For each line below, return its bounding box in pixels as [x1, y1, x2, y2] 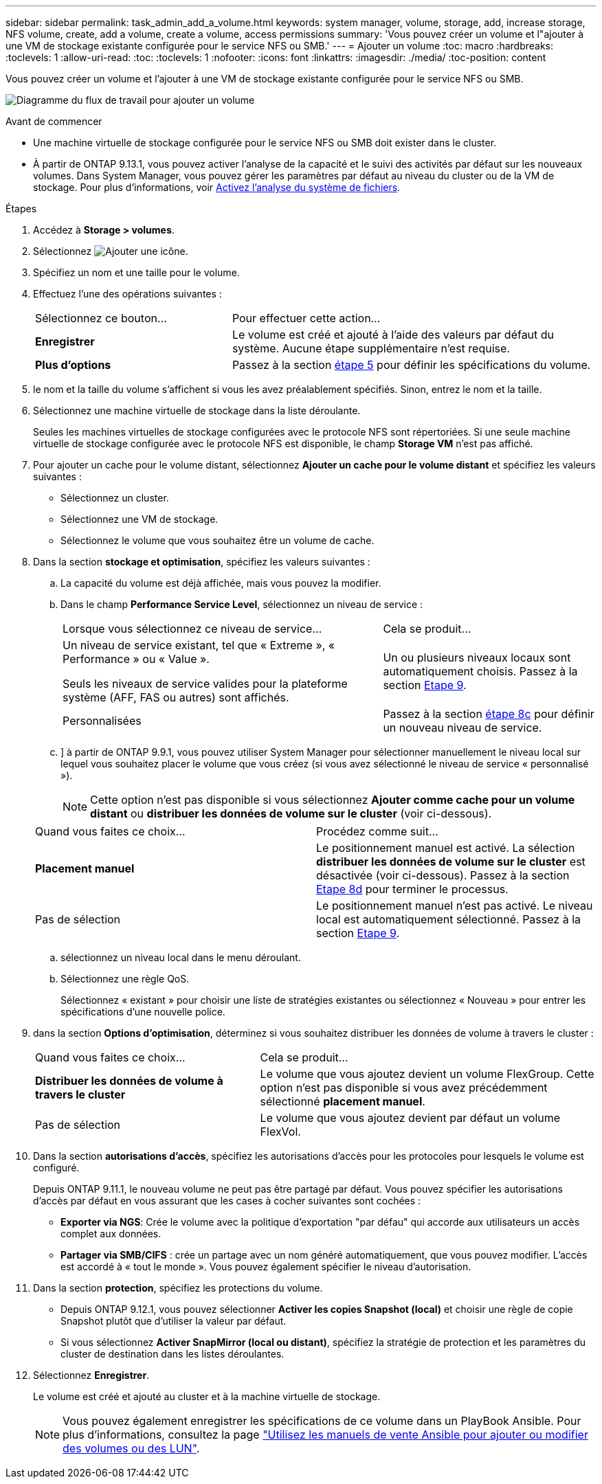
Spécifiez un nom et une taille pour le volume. [33, 267, 240, 278]
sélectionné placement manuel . [260, 1094, 425, 1108]
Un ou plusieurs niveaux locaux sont [383, 651, 571, 664]
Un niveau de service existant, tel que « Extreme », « [63, 638, 335, 652]
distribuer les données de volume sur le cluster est [316, 855, 586, 868]
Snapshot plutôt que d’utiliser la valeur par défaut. [60, 1315, 287, 1327]
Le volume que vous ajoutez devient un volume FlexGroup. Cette [260, 1067, 594, 1081]
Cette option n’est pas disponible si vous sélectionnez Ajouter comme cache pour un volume [90, 793, 575, 807]
